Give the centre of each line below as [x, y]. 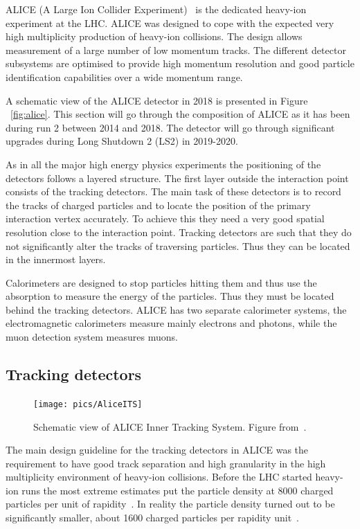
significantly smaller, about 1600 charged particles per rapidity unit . [152, 518]
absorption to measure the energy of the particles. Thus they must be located [170, 296]
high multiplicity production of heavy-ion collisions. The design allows [154, 36]
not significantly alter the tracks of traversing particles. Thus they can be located [178, 245]
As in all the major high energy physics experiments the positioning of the [163, 164]
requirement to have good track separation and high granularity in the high [166, 463]
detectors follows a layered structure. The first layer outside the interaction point [177, 178]
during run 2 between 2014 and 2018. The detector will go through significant [170, 127]
